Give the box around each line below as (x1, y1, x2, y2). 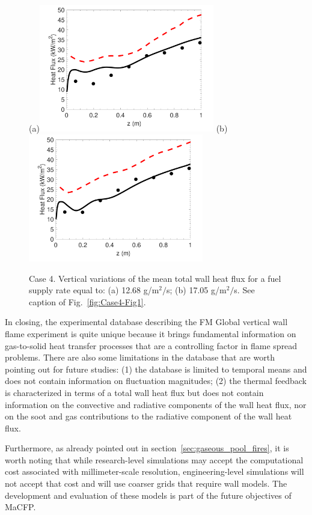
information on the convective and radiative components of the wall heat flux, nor (5, 398, 307, 410)
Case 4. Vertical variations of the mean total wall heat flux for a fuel (29, 272, 281, 284)
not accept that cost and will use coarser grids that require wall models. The (5, 477, 287, 490)
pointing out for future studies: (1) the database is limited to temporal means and (5, 362, 307, 375)
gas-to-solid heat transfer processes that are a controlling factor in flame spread (5, 339, 298, 352)
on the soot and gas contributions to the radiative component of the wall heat (5, 410, 292, 422)
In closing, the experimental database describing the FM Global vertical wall (5, 315, 288, 328)
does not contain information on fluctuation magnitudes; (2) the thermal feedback (5, 374, 307, 387)
